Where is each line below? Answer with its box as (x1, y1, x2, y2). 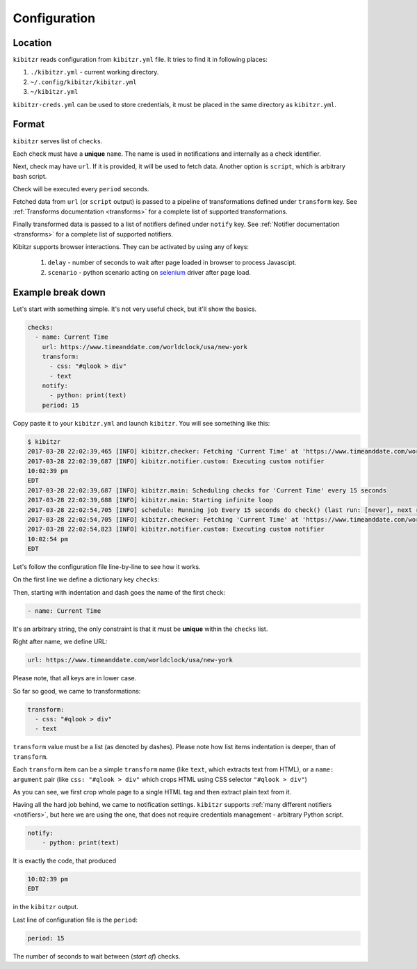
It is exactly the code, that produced (13, 856, 117, 865)
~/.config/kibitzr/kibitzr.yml (30, 78, 137, 86)
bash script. (13, 172, 47, 180)
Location (13, 37, 52, 49)
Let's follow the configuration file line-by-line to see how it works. (13, 563, 201, 571)
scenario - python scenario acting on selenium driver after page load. (47, 268, 252, 276)
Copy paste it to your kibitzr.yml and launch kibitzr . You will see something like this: (13, 419, 270, 427)
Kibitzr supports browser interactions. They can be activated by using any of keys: (13, 243, 250, 251)
